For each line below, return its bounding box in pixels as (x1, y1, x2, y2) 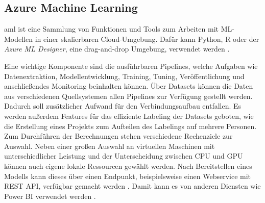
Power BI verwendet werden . (4, 190, 96, 201)
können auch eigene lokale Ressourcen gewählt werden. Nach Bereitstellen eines (4, 160, 252, 171)
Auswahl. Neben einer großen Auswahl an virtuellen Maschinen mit (4, 140, 215, 151)
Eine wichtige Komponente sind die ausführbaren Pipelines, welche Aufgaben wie (4, 60, 258, 71)
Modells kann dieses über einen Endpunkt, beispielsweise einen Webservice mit (4, 170, 251, 181)
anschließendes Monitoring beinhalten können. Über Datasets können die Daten (4, 81, 253, 91)
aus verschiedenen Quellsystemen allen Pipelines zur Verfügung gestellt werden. (4, 90, 253, 101)
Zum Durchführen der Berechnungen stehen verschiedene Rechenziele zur (4, 131, 233, 141)
